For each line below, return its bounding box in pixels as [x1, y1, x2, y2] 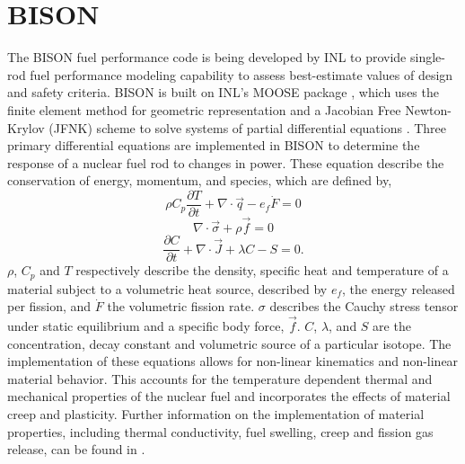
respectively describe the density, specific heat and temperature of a [75, 261, 449, 280]
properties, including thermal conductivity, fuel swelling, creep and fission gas [7, 422, 434, 441]
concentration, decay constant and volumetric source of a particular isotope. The [7, 334, 452, 352]
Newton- [405, 100, 452, 119]
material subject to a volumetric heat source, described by [7, 279, 328, 298]
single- [409, 48, 445, 67]
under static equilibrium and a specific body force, [7, 317, 285, 335]
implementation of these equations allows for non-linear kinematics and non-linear [7, 352, 459, 370]
